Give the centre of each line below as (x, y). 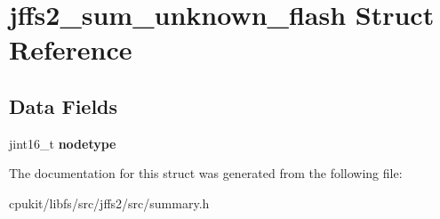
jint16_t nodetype (63, 143)
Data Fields (64, 105)
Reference (71, 49)
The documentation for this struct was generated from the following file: (206, 173)
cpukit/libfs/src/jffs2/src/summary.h (109, 203)
